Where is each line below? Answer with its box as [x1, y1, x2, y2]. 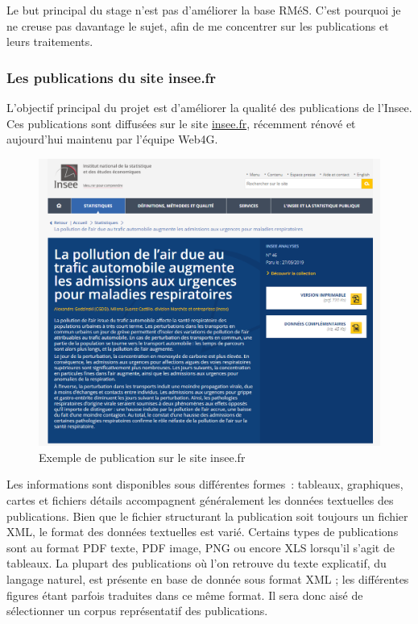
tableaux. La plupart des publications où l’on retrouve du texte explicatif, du [6, 555, 387, 572]
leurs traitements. [6, 33, 93, 50]
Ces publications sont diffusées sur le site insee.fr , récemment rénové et [6, 114, 356, 131]
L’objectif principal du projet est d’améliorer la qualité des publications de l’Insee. [6, 99, 412, 115]
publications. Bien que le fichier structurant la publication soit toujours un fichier [6, 507, 408, 524]
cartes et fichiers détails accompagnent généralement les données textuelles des [6, 492, 394, 509]
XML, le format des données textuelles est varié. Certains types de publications [6, 523, 399, 540]
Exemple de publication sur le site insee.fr [39, 448, 246, 465]
